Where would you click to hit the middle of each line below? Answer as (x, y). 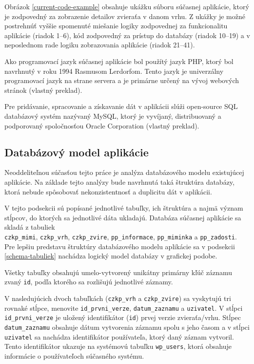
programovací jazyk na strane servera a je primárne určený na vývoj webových (122, 80)
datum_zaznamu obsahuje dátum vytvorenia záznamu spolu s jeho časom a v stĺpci (127, 327)
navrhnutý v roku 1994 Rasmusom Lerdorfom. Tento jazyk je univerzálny (114, 71)
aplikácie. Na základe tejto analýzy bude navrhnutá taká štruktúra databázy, (119, 182)
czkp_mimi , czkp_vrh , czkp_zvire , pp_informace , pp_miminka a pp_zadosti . (121, 236)
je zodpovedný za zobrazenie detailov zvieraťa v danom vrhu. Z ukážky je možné (125, 16)
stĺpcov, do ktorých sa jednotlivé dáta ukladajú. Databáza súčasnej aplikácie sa (123, 217)
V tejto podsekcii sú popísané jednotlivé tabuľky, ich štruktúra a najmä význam (124, 208)
